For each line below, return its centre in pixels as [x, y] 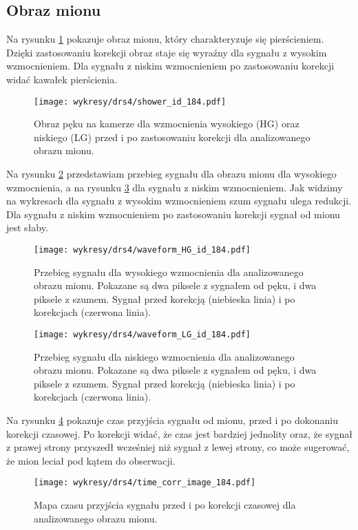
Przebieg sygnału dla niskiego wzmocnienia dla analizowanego [164, 356]
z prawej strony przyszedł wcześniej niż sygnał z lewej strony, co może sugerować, [178, 447]
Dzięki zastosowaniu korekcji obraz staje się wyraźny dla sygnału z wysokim [167, 52]
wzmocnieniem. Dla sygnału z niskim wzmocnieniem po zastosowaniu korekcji [170, 66]
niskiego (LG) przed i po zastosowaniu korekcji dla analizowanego [172, 137]
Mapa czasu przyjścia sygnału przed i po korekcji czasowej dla [165, 505]
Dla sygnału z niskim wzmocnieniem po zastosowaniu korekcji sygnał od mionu [173, 214]
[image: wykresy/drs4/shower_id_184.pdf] [130, 102]
